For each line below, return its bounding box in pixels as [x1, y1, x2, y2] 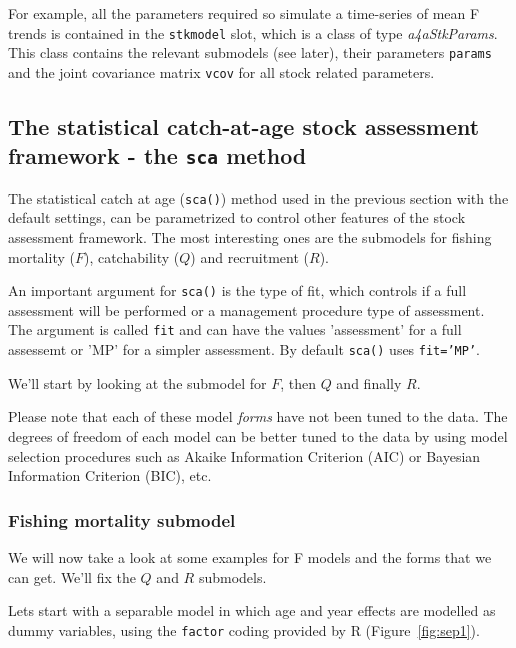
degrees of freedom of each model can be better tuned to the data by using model [8, 425, 508, 446]
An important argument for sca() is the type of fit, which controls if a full [8, 280, 467, 301]
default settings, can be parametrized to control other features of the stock [8, 207, 466, 228]
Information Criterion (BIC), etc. [8, 465, 212, 486]
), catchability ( [83, 246, 180, 267]
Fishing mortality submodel [8, 507, 236, 532]
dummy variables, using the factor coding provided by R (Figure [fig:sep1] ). [8, 619, 480, 640]
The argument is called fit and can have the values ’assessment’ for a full [8, 319, 462, 340]
